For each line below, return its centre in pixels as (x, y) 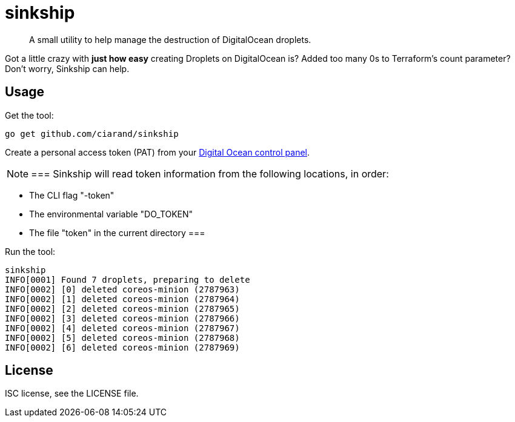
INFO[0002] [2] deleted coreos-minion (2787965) (122, 308)
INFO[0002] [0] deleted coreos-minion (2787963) (122, 289)
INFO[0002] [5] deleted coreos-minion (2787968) (122, 338)
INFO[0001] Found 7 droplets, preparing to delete (128, 279)
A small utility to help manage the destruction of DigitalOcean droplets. (170, 39)
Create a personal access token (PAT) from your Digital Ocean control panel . (158, 152)
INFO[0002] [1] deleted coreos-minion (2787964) (122, 299)
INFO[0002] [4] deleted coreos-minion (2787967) (122, 328)
